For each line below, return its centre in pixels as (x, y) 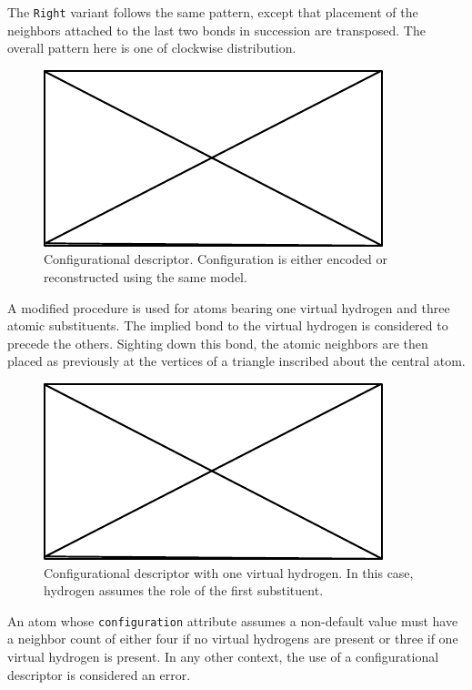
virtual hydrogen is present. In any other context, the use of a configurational (223, 657)
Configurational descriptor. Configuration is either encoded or (216, 259)
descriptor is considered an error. (99, 674)
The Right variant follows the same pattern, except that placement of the (213, 12)
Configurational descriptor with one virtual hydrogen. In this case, (229, 572)
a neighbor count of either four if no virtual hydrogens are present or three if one (233, 639)
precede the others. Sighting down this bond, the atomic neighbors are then (218, 343)
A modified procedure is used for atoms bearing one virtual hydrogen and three (229, 307)
